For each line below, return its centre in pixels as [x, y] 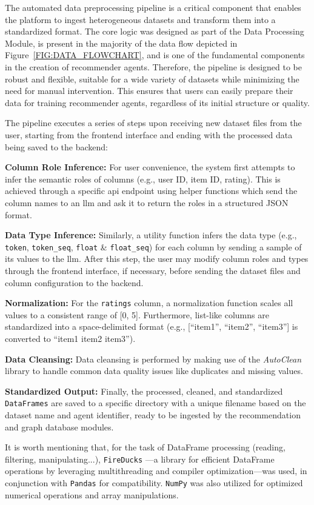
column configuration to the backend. [74, 282]
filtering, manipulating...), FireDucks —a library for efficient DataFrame [140, 459]
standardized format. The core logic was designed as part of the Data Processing [155, 31]
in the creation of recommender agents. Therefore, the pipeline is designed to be [154, 66]
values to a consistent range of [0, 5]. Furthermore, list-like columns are [137, 314]
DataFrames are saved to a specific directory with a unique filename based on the [155, 403]
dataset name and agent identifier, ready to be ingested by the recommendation [153, 415]
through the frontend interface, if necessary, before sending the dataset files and [153, 270]
